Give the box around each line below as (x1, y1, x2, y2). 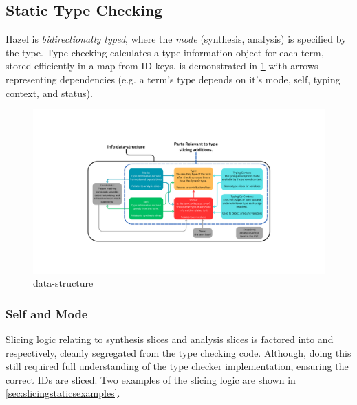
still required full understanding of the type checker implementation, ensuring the (6, 359, 349, 373)
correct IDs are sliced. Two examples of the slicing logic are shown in (6, 372, 296, 386)
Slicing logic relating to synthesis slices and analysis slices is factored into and (6, 332, 334, 347)
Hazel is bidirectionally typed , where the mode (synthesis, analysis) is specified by (6, 32, 347, 46)
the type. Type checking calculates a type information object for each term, (6, 45, 324, 59)
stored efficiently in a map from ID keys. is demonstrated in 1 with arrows (6, 58, 318, 73)
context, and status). (6, 85, 93, 100)
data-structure (33, 276, 94, 290)
